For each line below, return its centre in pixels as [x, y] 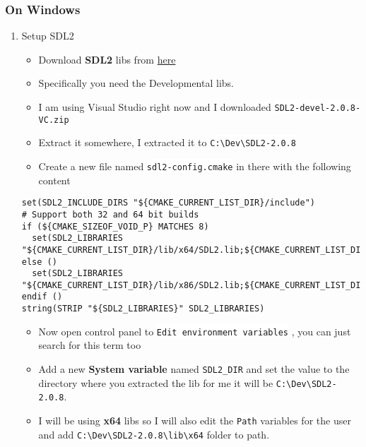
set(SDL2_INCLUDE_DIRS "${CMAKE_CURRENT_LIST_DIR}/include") [169, 203]
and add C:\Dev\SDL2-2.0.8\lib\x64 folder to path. [154, 434]
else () [39, 262]
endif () [42, 297]
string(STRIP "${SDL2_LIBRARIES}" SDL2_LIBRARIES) [143, 309]
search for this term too [90, 345]
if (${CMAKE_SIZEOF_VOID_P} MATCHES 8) [115, 226]
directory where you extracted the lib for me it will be [156, 382]
